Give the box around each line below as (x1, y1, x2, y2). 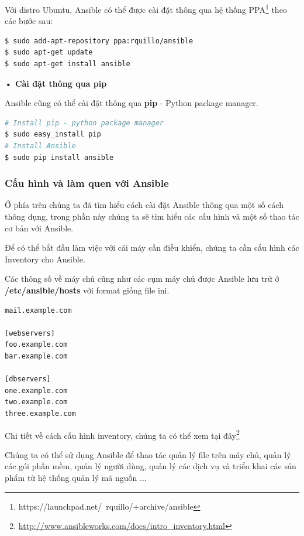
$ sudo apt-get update (5, 48, 93, 57)
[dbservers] (5, 375, 51, 384)
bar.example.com (5, 351, 68, 360)
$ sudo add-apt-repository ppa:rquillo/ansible (5, 36, 194, 45)
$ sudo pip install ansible (5, 153, 114, 162)
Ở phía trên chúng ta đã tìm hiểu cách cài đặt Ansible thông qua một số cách (5, 199, 284, 211)
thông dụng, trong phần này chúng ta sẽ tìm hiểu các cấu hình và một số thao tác (5, 210, 299, 222)
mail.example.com (5, 306, 72, 315)
